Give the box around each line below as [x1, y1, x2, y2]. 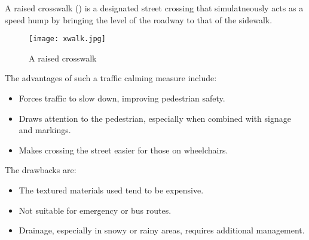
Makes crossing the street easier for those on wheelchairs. [19, 143, 228, 156]
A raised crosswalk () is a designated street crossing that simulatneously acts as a [5, 2, 304, 14]
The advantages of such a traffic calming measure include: [5, 72, 217, 84]
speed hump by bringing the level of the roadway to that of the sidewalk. [5, 13, 273, 26]
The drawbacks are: [5, 164, 77, 176]
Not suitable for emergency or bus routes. [19, 204, 172, 216]
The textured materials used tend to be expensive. [19, 184, 204, 196]
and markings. [19, 124, 71, 136]
